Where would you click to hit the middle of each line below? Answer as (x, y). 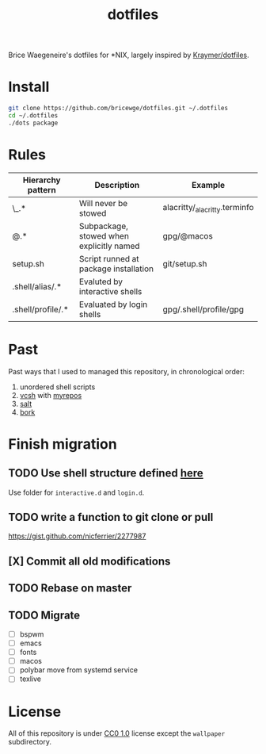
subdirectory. (30, 742)
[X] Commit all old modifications (89, 561)
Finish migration (63, 444)
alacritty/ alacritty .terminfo (208, 209)
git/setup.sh (185, 263)
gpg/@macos (188, 235)
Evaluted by (101, 281)
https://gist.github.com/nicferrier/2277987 (77, 536)
